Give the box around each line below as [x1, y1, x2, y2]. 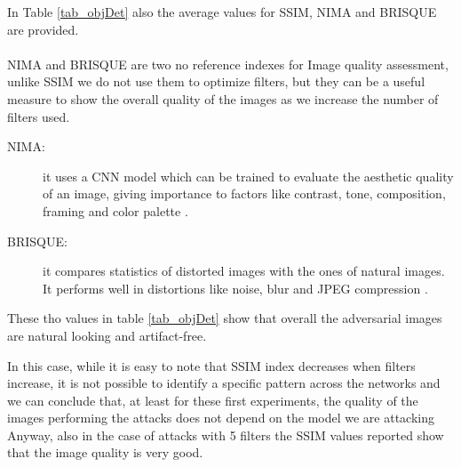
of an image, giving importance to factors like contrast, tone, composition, [43, 184, 446, 203]
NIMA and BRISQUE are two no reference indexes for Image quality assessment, [7, 54, 449, 73]
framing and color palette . [43, 201, 188, 220]
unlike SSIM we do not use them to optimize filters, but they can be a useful [7, 72, 425, 91]
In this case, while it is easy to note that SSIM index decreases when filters [7, 356, 416, 374]
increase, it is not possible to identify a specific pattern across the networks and [7, 374, 441, 392]
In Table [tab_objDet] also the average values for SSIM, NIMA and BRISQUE [7, 3, 437, 20]
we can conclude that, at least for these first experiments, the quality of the [7, 391, 418, 409]
